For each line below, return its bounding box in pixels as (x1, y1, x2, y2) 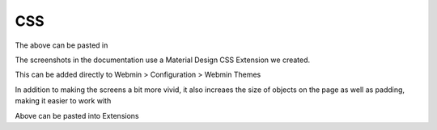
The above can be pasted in (15, 40, 108, 50)
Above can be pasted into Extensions (15, 111, 139, 120)
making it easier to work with (15, 96, 112, 106)
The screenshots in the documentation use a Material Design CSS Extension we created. (15, 55, 311, 65)
